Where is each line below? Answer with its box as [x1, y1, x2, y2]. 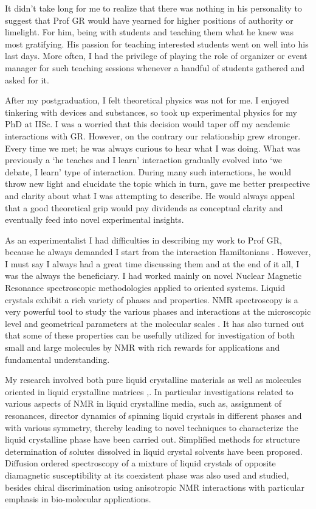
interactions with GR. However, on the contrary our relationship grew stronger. [5, 129, 301, 142]
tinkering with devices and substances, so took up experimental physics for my [5, 105, 297, 118]
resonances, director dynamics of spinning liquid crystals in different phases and [5, 409, 302, 421]
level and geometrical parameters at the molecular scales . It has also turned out [5, 317, 304, 329]
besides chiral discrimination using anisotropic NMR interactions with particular [5, 480, 304, 493]
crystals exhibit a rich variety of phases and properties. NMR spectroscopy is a [5, 293, 298, 306]
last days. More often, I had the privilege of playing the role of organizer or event [5, 49, 307, 62]
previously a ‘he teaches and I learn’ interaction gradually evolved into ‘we [5, 153, 283, 166]
